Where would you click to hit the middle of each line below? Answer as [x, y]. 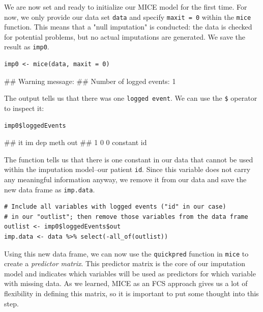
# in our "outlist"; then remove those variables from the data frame [126, 217]
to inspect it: [24, 108]
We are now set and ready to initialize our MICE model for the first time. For [126, 7]
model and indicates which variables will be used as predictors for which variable [130, 273]
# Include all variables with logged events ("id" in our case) [115, 207]
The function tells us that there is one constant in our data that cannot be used [129, 159]
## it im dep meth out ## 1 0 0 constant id [76, 142]
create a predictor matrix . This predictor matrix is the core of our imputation [125, 263]
